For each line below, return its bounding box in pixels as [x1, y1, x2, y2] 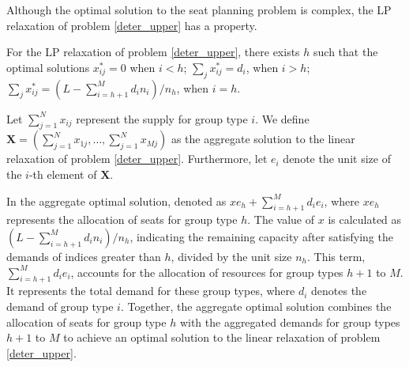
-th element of [28, 165, 97, 182]
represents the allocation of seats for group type [6, 211, 238, 228]
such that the [313, 44, 378, 60]
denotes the [311, 282, 367, 299]
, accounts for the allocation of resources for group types [70, 263, 343, 280]
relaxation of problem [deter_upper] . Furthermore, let [6, 150, 268, 167]
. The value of [247, 211, 315, 228]
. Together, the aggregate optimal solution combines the [120, 297, 392, 314]
